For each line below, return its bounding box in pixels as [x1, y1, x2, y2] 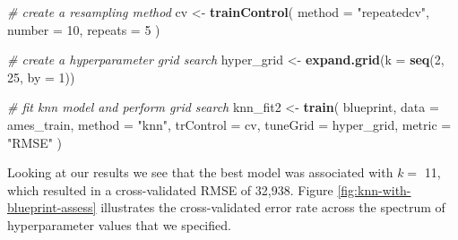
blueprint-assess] [7, 198, 97, 217]
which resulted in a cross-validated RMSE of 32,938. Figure [7, 180, 333, 199]
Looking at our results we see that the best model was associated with [7, 163, 393, 182]
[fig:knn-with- [337, 180, 411, 199]
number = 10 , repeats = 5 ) [7, 20, 160, 39]
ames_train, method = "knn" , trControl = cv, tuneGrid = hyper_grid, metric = [7, 115, 452, 133]
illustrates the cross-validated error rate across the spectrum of [100, 198, 445, 217]
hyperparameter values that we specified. [7, 215, 231, 234]
